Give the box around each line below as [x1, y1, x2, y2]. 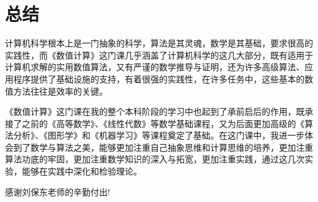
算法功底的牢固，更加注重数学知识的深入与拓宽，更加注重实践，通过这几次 [5, 153, 305, 165]
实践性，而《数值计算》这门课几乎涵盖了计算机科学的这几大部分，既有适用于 [5, 48, 313, 61]
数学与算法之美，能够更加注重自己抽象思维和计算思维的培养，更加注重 [30, 140, 313, 153]
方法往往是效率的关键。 [13, 84, 108, 97]
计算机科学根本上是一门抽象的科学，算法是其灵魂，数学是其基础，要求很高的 [5, 37, 313, 49]
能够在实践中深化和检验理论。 [21, 165, 142, 178]
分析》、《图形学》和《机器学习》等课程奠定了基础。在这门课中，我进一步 [13, 129, 305, 142]
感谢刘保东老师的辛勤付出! [5, 185, 110, 198]
